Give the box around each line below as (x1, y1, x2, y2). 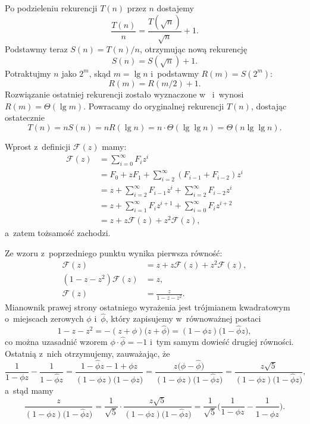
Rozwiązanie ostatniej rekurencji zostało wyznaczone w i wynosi (5, 87, 244, 100)
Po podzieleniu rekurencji (5, 2, 98, 14)
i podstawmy (151, 67, 199, 79)
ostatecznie (5, 111, 45, 124)
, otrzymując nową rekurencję (139, 43, 248, 55)
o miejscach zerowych (5, 312, 84, 325)
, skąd (89, 67, 111, 79)
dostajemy (156, 2, 194, 14)
